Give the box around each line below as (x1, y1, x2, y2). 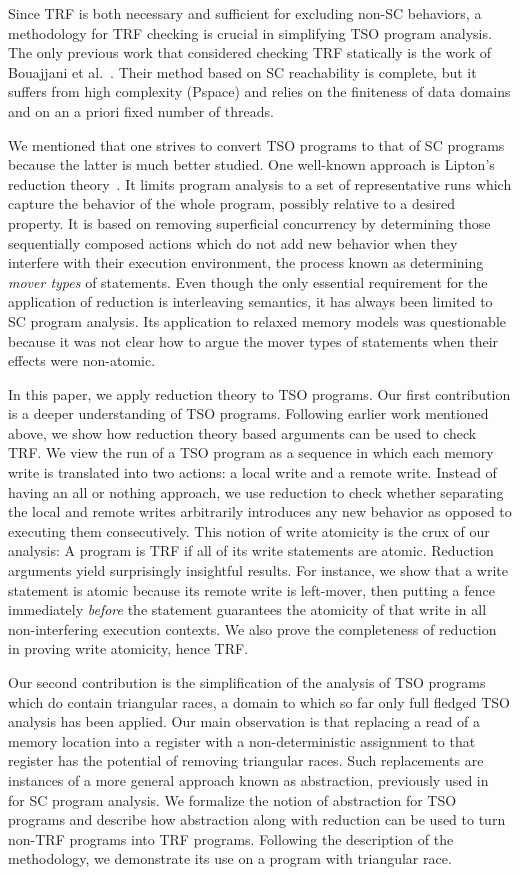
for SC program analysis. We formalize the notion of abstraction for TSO (8, 789, 457, 810)
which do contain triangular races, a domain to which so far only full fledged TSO (8, 691, 511, 712)
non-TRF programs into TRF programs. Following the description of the (8, 828, 454, 849)
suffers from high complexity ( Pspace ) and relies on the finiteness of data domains (8, 81, 511, 102)
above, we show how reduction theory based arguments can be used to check (8, 422, 477, 443)
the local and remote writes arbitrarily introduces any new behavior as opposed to (8, 501, 512, 522)
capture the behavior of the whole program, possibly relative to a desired (8, 193, 455, 214)
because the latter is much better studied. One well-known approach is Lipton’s (8, 154, 495, 175)
